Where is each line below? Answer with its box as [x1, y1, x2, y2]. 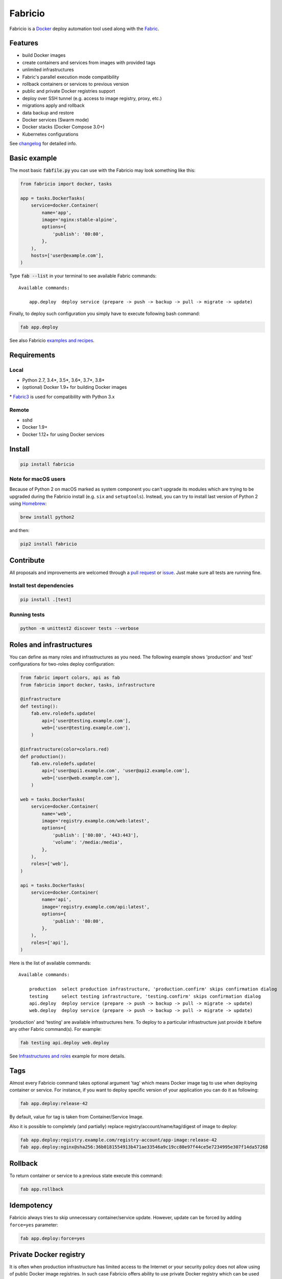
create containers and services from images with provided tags [22, 59, 156, 65]
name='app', [41, 210, 72, 215]
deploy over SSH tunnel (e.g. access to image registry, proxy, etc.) [22, 95, 162, 101]
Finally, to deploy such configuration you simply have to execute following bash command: [9, 310, 200, 317]
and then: [9, 527, 30, 534]
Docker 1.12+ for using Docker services [22, 431, 105, 437]
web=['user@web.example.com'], [41, 775, 120, 781]
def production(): [20, 754, 66, 759]
